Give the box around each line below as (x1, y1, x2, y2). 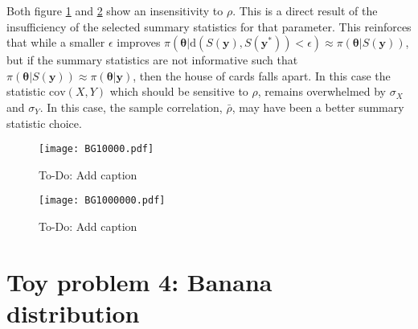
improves (117, 34, 161, 51)
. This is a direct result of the (232, 2, 378, 19)
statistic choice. (6, 114, 82, 131)
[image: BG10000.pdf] (39, 143, 154, 155)
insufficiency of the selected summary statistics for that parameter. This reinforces (6, 18, 412, 35)
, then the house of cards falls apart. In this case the (133, 67, 391, 84)
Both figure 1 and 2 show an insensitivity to (6, 2, 223, 19)
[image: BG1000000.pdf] (39, 195, 166, 207)
